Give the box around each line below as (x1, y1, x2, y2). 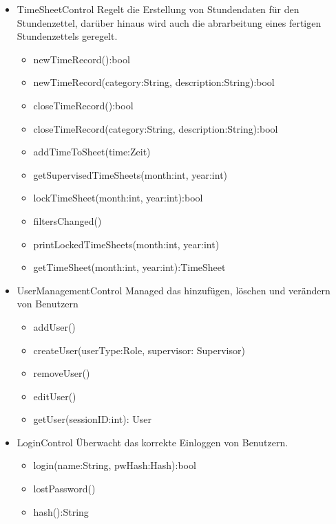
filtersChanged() (33, 213, 102, 228)
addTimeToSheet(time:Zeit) (33, 144, 151, 159)
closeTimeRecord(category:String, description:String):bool (33, 121, 278, 135)
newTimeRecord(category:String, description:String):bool (33, 75, 275, 89)
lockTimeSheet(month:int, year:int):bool (33, 190, 203, 205)
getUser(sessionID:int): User (33, 412, 151, 426)
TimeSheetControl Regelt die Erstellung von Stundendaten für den (17, 2, 300, 16)
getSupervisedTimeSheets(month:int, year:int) (33, 167, 228, 182)
